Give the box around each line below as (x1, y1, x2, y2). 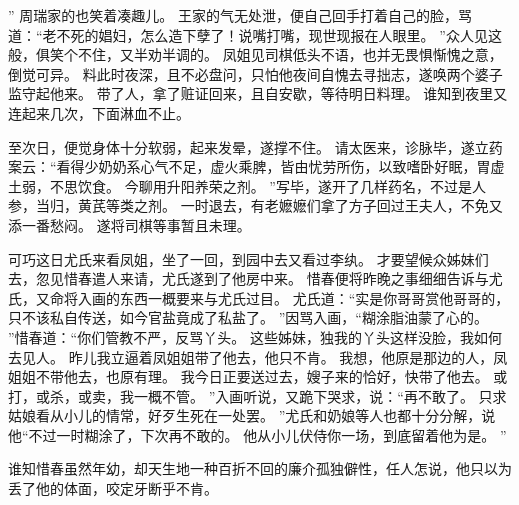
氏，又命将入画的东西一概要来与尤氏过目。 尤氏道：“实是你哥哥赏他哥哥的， (8, 287, 510, 308)
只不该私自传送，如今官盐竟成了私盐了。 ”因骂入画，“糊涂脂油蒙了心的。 (8, 307, 488, 328)
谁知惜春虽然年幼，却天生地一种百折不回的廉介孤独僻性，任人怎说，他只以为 (8, 458, 512, 479)
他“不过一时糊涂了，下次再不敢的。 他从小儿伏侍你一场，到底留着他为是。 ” (8, 424, 507, 445)
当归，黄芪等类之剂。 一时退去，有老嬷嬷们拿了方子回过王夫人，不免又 (35, 195, 503, 216)
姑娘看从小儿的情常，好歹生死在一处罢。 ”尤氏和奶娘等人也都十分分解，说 (8, 405, 496, 426)
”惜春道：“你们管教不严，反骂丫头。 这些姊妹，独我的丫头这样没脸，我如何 (8, 326, 502, 347)
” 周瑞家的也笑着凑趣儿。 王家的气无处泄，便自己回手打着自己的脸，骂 (8, 5, 472, 25)
